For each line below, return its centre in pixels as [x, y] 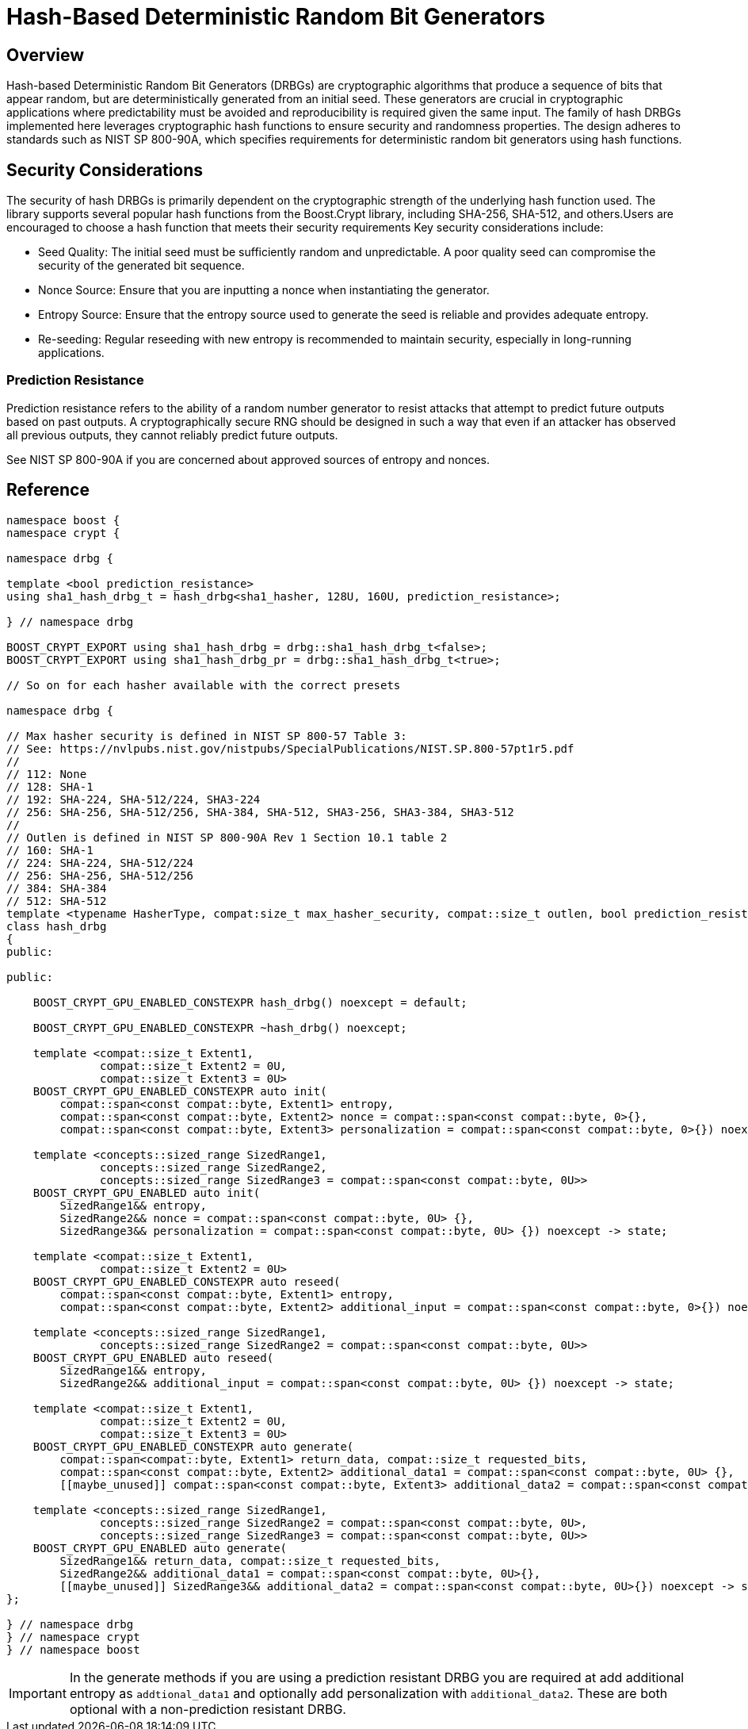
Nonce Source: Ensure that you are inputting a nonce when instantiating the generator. [264, 290]
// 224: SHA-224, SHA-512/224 [100, 863]
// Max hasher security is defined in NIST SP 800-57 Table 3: [207, 736]
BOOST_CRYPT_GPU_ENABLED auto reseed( [153, 1357]
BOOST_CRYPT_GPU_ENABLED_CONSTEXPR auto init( [180, 1091]
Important [38, 1693]
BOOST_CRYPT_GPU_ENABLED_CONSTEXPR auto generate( [193, 1446]
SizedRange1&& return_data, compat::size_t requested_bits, [250, 1560]
